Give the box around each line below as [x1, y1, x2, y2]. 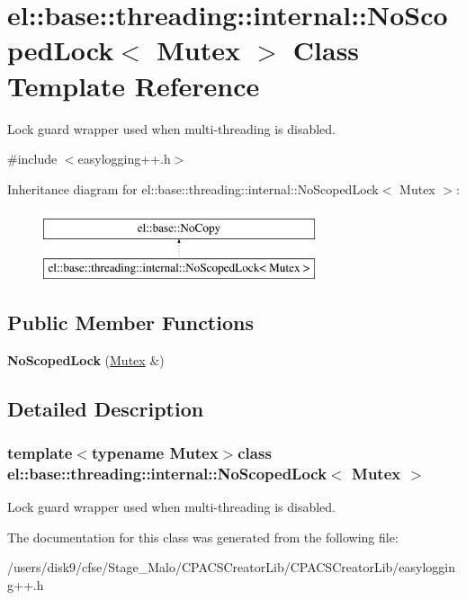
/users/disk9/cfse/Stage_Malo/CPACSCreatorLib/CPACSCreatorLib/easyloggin [7, 558, 456, 577]
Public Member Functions [7, 308, 254, 336]
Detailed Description [7, 394, 204, 422]
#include [7, 149, 58, 168]
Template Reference [7, 67, 260, 103]
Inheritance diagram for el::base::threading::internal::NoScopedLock [7, 179, 379, 198]
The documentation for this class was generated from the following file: [7, 527, 399, 546]
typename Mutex [91, 441, 219, 463]
